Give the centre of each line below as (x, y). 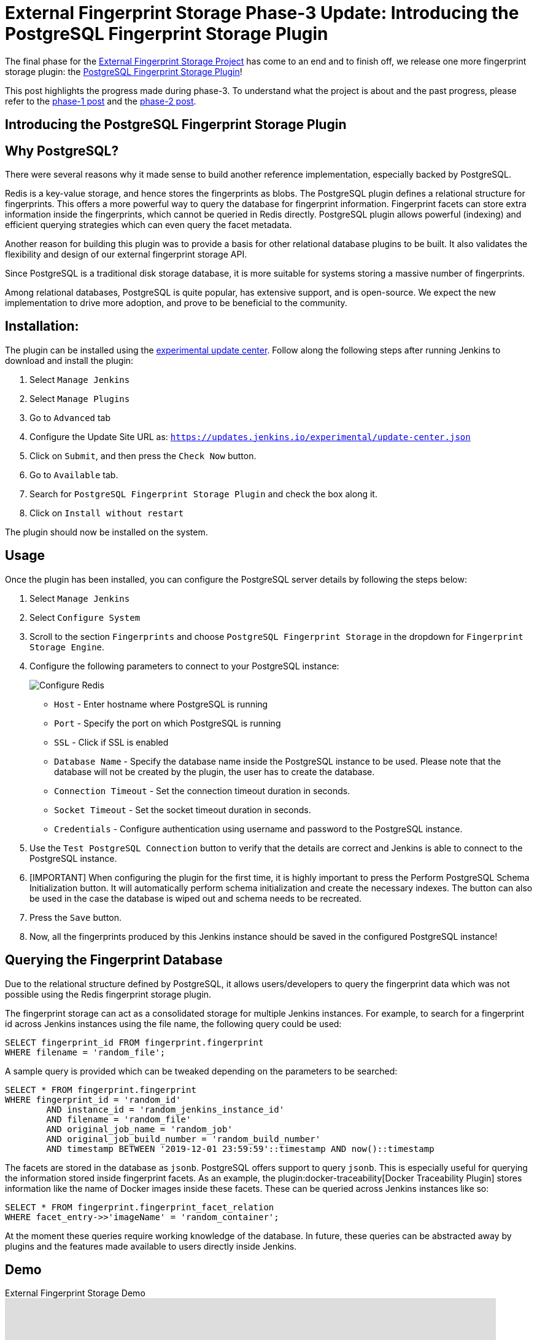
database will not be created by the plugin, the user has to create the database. (214, 771)
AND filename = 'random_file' (119, 1119)
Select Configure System (85, 617)
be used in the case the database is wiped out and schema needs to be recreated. (196, 898)
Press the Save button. (76, 917)
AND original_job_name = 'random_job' (139, 1129)
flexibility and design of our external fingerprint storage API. (126, 254)
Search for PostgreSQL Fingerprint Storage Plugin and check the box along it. (203, 494)
